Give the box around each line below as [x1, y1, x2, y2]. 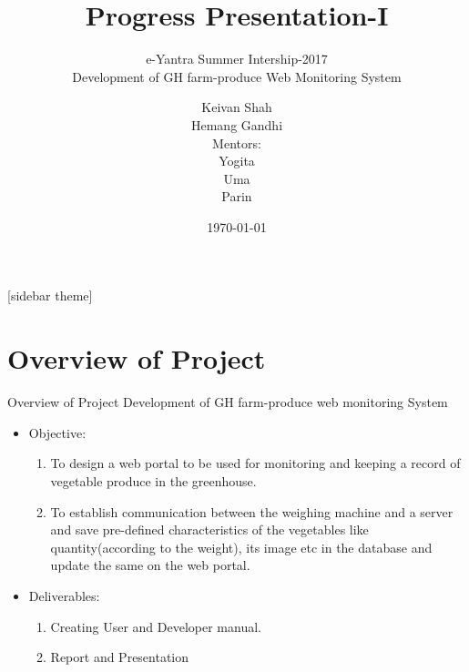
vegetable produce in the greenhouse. [50, 471, 257, 490]
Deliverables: [28, 585, 100, 605]
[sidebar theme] [7, 286, 93, 305]
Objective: [28, 423, 87, 442]
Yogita [219, 151, 255, 170]
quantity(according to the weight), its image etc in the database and [50, 537, 433, 556]
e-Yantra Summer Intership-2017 [146, 49, 328, 68]
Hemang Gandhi [190, 115, 283, 134]
